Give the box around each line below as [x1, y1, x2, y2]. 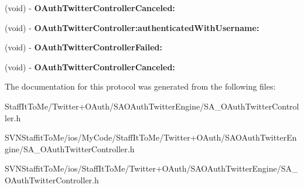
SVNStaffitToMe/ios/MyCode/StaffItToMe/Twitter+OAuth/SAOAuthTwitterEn [5, 131, 297, 143]
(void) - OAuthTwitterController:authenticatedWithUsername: [5, 21, 259, 33]
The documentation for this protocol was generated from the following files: [5, 80, 276, 93]
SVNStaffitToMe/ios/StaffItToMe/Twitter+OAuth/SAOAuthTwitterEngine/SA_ [5, 162, 298, 175]
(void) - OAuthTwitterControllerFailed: [5, 41, 162, 53]
